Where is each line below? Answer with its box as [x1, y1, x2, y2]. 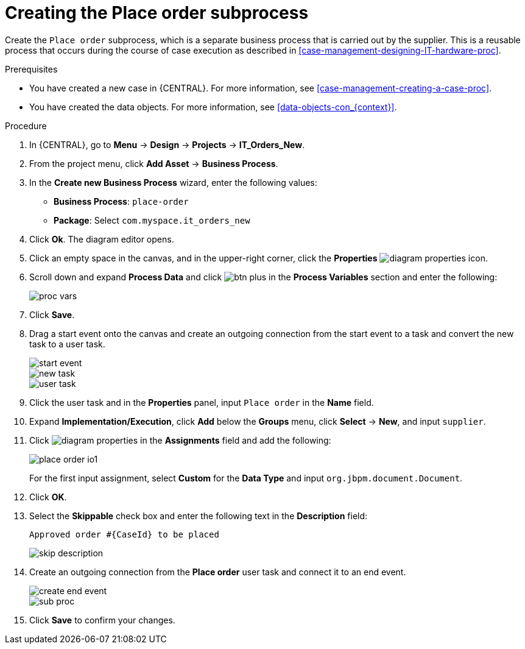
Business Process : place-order [54, 196, 189, 207]
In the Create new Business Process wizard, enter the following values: [29, 177, 317, 188]
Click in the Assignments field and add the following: [29, 434, 331, 445]
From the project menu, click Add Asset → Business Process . [29, 158, 278, 169]
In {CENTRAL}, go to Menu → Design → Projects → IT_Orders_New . [29, 139, 305, 150]
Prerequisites [5, 63, 58, 74]
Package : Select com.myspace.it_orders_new [54, 215, 250, 225]
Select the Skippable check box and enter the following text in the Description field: [29, 510, 368, 521]
